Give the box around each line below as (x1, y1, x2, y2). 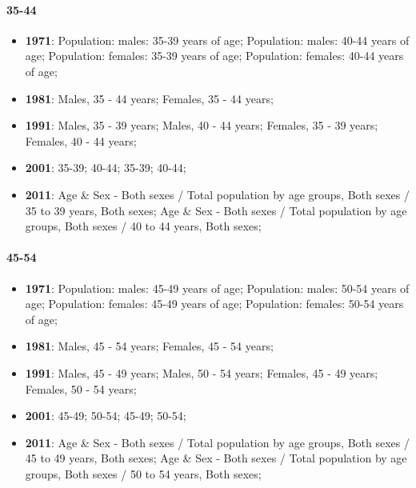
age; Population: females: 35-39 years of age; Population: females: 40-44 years (25, 47, 404, 64)
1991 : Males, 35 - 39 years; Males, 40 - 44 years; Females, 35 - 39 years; (25, 117, 378, 134)
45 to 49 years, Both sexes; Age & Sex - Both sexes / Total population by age (25, 450, 407, 466)
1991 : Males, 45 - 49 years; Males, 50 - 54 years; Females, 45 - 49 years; (25, 364, 378, 381)
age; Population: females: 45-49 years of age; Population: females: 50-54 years (25, 295, 404, 312)
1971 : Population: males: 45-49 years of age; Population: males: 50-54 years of (25, 279, 410, 296)
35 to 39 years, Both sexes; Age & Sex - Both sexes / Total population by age (25, 202, 407, 218)
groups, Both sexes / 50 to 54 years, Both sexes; (25, 465, 262, 482)
